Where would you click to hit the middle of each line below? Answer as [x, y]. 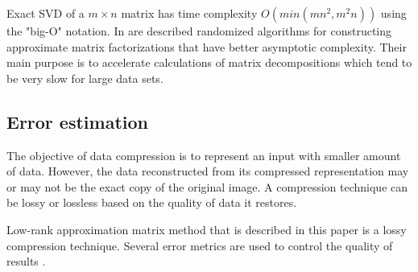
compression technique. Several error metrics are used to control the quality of [200, 245]
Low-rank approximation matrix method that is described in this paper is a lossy [207, 229]
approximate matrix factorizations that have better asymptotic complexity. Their [207, 46]
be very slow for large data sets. [85, 78]
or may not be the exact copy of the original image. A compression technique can [207, 186]
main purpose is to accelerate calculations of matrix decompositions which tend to [209, 62]
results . [26, 261]
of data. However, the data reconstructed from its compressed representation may [208, 171]
